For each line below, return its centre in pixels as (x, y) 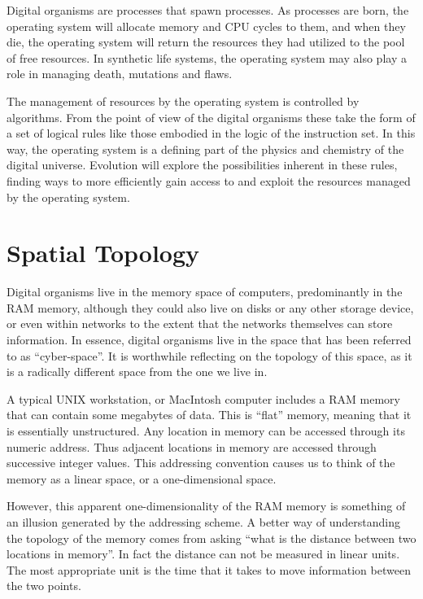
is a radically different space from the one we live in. (137, 372)
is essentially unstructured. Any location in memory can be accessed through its (206, 431)
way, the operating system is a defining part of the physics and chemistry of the (205, 149)
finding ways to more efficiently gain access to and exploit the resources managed (209, 180)
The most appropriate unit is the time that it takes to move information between (209, 569)
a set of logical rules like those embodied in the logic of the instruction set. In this (211, 133)
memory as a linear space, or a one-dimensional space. (142, 478)
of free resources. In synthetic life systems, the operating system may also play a (207, 57)
